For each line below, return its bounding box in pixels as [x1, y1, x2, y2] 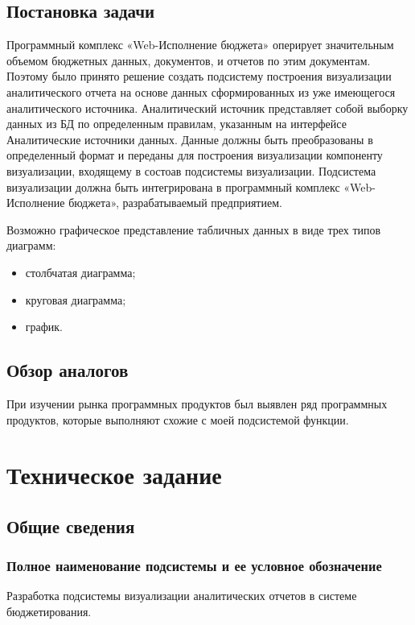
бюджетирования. [6, 603, 92, 620]
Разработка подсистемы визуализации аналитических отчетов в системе [6, 587, 357, 604]
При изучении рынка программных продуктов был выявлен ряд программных [6, 395, 388, 412]
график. [25, 318, 64, 335]
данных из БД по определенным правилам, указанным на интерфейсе [6, 115, 347, 132]
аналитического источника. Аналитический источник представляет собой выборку [6, 99, 409, 116]
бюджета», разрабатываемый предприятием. [68, 194, 282, 211]
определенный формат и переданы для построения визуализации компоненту [6, 147, 383, 163]
